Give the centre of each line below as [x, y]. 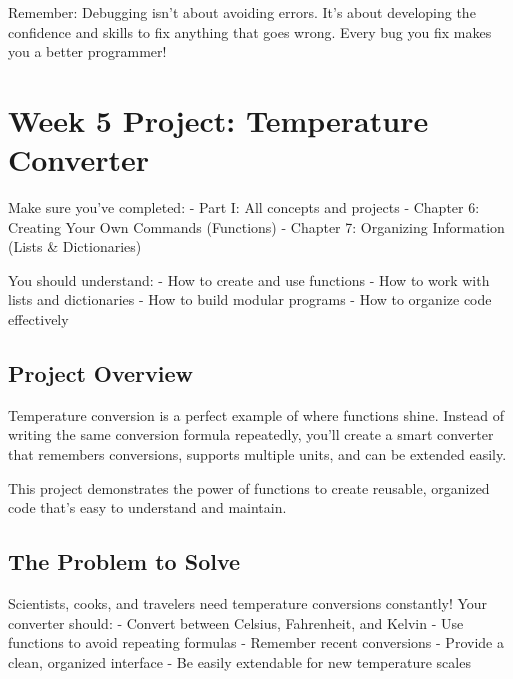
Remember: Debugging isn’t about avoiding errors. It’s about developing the [242, 12]
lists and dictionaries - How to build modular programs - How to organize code [250, 299]
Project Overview [101, 373]
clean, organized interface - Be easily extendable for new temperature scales [239, 661]
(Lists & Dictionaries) [75, 246]
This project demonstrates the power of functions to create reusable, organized [249, 487]
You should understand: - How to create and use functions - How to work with [249, 279]
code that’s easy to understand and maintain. [147, 507]
